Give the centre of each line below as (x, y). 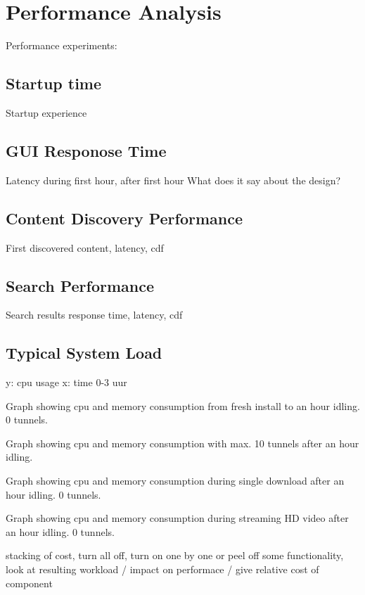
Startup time (54, 83)
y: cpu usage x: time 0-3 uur (66, 382)
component (29, 583)
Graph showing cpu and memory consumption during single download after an (175, 481)
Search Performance (80, 285)
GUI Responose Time (86, 150)
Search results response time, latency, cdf (94, 315)
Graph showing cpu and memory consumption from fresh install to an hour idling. (183, 405)
